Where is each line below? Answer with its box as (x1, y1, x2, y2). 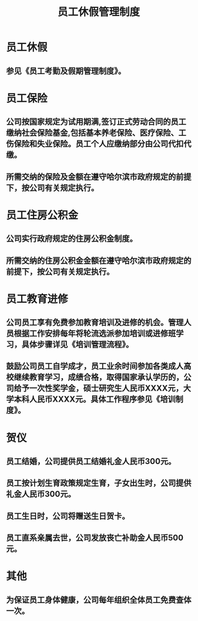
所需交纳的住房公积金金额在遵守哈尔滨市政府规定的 (6, 255, 192, 265)
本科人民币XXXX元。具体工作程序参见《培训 (14, 395, 176, 405)
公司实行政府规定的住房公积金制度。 (6, 233, 137, 244)
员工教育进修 (6, 292, 69, 306)
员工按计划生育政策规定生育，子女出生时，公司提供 (6, 478, 192, 488)
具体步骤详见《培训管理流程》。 (21, 339, 134, 350)
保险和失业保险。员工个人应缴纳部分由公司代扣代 (14, 139, 192, 149)
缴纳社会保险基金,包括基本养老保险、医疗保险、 (6, 128, 179, 138)
